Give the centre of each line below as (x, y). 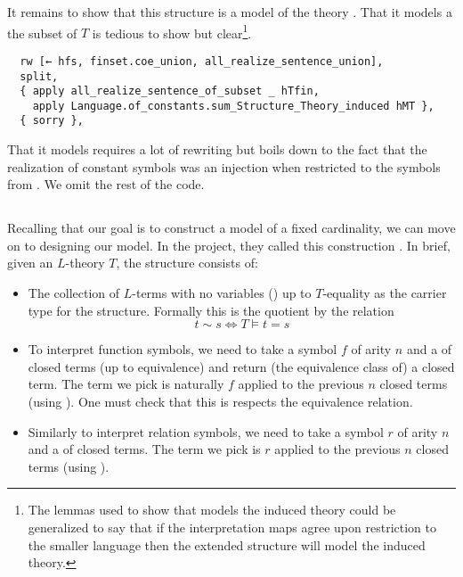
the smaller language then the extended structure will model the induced (227, 544)
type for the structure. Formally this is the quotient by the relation (211, 310)
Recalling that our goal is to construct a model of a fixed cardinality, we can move (231, 228)
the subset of (42, 33)
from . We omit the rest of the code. (106, 184)
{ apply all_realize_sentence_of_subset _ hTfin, (170, 91)
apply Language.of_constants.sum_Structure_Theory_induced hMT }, (233, 106)
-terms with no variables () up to (222, 293)
